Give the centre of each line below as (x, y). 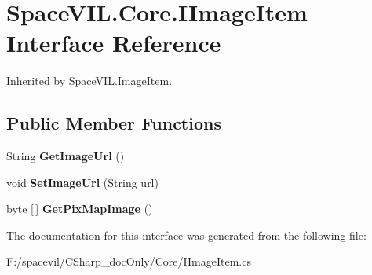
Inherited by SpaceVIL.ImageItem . (89, 81)
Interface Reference (114, 43)
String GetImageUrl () (66, 156)
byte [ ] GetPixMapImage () (80, 209)
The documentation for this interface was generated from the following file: (186, 235)
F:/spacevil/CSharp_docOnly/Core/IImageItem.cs (129, 261)
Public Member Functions (114, 123)
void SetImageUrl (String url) (82, 182)
